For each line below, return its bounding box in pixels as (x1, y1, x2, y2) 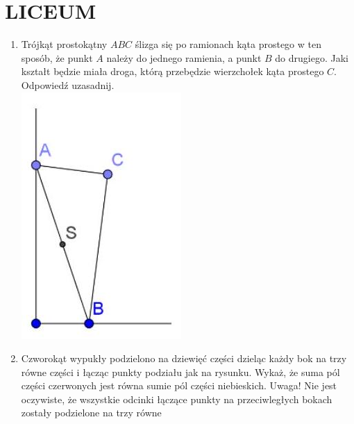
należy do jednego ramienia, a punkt (106, 50, 262, 65)
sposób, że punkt (21, 50, 93, 65)
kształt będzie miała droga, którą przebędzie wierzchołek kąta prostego (21, 64, 324, 79)
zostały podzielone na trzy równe (21, 405, 162, 420)
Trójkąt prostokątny (21, 37, 108, 51)
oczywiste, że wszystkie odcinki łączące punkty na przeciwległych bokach (21, 391, 332, 406)
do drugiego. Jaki (275, 50, 348, 65)
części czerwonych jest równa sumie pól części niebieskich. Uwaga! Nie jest (21, 378, 337, 393)
